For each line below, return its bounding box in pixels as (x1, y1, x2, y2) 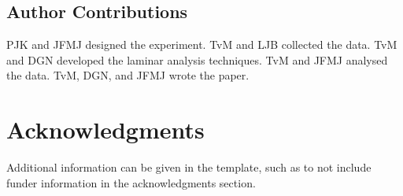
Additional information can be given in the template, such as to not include (6, 159, 372, 176)
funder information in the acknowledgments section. (6, 174, 256, 190)
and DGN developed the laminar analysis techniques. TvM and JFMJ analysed (6, 51, 388, 68)
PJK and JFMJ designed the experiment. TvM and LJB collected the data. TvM (6, 36, 397, 53)
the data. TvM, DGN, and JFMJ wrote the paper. (6, 67, 250, 83)
